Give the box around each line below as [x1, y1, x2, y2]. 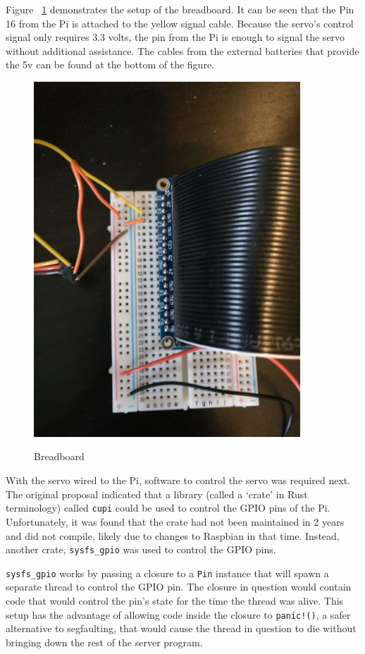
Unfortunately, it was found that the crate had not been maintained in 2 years [6, 514, 345, 529]
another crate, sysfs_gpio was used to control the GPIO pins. [6, 542, 276, 557]
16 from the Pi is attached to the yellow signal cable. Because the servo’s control [6, 16, 354, 30]
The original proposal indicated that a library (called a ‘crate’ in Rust [6, 486, 308, 501]
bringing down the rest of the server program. [6, 634, 203, 649]
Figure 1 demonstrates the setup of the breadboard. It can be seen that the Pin [6, 2, 354, 16]
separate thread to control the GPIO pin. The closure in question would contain [6, 579, 352, 594]
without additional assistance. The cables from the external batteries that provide [6, 43, 359, 58]
